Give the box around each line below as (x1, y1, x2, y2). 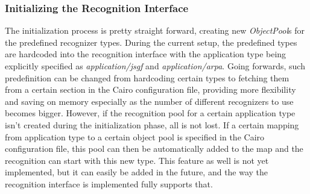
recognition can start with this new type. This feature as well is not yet (5, 154, 269, 166)
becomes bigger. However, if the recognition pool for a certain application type (5, 107, 296, 119)
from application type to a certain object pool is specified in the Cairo (5, 130, 265, 143)
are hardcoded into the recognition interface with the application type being (5, 48, 286, 60)
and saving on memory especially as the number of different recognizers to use (5, 95, 294, 107)
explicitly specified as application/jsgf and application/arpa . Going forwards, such (5, 60, 305, 72)
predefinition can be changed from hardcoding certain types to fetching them (5, 71, 289, 84)
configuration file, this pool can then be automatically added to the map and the (5, 142, 303, 155)
